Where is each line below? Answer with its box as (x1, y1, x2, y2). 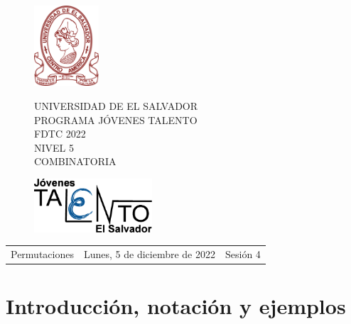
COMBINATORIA (34, 154, 117, 169)
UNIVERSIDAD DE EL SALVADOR (34, 98, 198, 113)
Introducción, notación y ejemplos (6, 291, 346, 320)
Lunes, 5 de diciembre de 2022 (83, 246, 215, 261)
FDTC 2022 (34, 126, 86, 141)
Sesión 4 (225, 246, 261, 261)
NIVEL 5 (34, 140, 74, 155)
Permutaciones (11, 246, 74, 261)
